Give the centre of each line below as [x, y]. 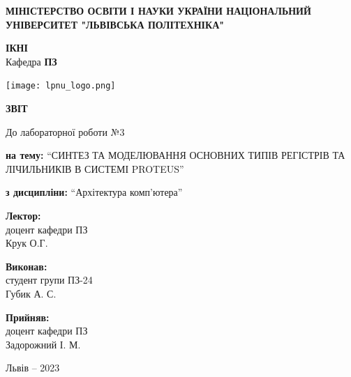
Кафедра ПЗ [31, 61]
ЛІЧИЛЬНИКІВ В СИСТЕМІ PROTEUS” [95, 168]
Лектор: [23, 215]
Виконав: [27, 266]
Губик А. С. [31, 293]
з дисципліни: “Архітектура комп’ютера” [94, 192]
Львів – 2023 [33, 368]
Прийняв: [28, 317]
